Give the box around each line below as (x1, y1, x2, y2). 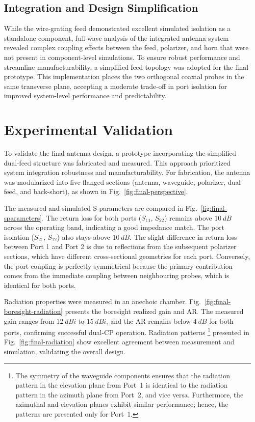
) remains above (164, 212, 212, 223)
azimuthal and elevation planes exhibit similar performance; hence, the (15, 399, 228, 409)
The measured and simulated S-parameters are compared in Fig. (4, 203, 198, 213)
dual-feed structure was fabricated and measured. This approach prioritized (4, 157, 230, 168)
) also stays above (57, 231, 110, 242)
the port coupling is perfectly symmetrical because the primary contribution (4, 260, 233, 271)
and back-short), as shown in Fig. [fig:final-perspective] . (20, 186, 188, 197)
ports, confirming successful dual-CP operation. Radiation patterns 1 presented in (4, 326, 250, 337)
